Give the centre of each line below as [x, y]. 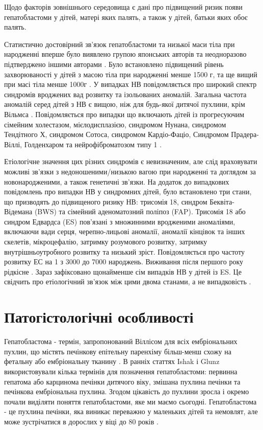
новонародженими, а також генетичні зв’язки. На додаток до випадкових [117, 181]
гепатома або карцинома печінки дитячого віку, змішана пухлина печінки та [122, 381]
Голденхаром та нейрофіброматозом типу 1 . [93, 144]
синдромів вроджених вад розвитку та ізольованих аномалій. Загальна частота [125, 94]
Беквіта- [222, 201]
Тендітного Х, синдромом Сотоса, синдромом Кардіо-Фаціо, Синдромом [116, 134]
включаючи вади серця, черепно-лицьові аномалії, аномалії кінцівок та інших [125, 231]
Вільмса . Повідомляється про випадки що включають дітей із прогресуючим [124, 114]
